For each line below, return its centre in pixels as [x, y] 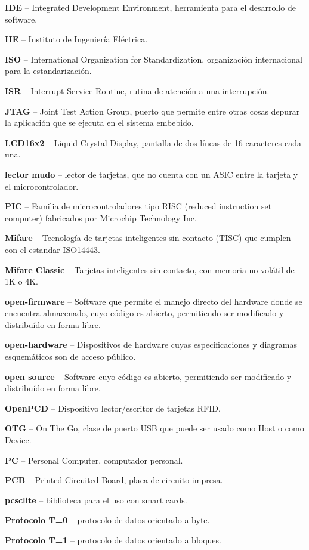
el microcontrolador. [42, 186]
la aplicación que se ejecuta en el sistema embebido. [99, 123]
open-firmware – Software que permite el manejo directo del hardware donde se [154, 301]
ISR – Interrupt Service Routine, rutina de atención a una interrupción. [137, 90]
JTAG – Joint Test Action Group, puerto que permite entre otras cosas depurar [152, 111]
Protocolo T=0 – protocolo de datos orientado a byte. [107, 520]
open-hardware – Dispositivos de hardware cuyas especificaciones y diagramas [151, 344]
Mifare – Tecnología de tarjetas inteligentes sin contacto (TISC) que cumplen [148, 238]
